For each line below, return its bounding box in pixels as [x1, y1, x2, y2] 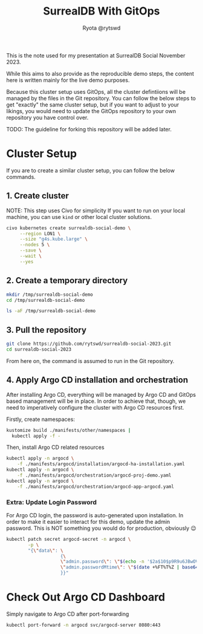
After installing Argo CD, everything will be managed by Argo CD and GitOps [6, 391, 196, 398]
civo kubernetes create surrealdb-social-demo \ [6, 225, 131, 231]
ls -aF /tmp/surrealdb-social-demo [6, 308, 96, 314]
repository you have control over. [6, 114, 89, 121]
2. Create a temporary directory [6, 275, 128, 286]
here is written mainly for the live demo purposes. [6, 76, 130, 83]
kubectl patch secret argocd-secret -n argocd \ [6, 536, 131, 542]
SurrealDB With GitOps [43, 4, 160, 18]
